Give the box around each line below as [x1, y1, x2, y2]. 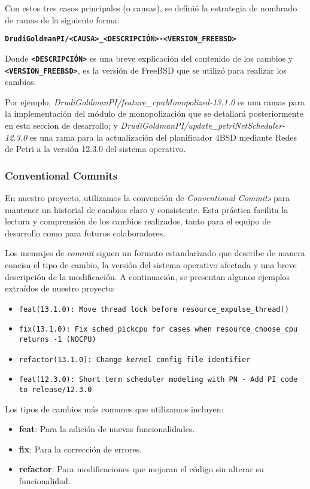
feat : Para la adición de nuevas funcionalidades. [19, 423, 195, 435]
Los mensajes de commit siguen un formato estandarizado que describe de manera [5, 247, 305, 259]
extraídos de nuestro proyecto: [5, 282, 116, 294]
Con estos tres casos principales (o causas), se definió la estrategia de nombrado [5, 2, 297, 14]
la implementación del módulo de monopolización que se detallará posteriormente [5, 107, 303, 120]
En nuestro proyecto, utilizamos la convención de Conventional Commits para [5, 191, 290, 204]
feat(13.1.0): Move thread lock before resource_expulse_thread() [19, 305, 289, 314]
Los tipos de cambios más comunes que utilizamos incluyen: [5, 402, 224, 415]
